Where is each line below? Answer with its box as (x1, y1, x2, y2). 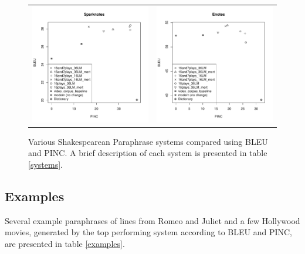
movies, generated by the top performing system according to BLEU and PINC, (5, 226, 292, 238)
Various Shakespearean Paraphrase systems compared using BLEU (28, 135, 268, 147)
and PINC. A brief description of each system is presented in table (28, 147, 267, 159)
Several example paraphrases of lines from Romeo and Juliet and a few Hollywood (5, 214, 300, 226)
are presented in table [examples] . (5, 238, 125, 250)
